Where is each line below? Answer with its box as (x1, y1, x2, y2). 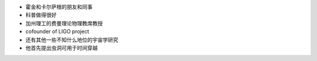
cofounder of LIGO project (25, 28, 89, 35)
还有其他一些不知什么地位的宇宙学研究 (25, 36, 119, 43)
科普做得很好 (25, 12, 57, 19)
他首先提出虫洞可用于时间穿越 (25, 44, 98, 51)
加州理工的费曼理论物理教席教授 (25, 19, 103, 26)
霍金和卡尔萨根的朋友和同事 (25, 4, 93, 10)
